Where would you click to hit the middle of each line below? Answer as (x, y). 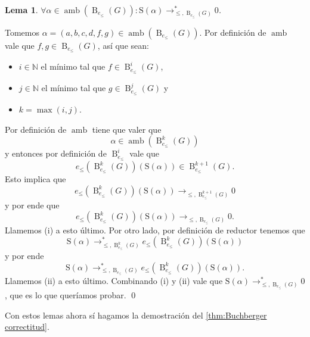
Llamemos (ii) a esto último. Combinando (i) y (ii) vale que (114, 281)
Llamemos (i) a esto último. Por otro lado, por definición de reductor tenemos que (155, 230)
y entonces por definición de (56, 153)
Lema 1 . (21, 10)
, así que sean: (123, 45)
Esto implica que (35, 179)
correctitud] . (27, 327)
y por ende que (32, 205)
